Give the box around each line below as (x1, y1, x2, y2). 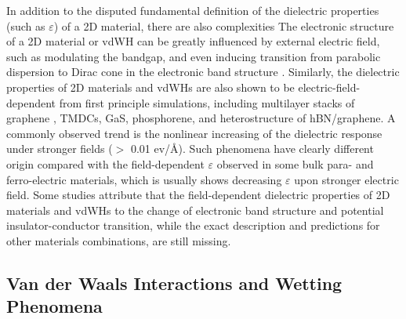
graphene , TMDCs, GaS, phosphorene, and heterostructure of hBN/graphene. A (6, 110, 396, 126)
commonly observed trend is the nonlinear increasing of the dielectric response (6, 125, 382, 141)
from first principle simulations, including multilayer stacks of (59, 94, 355, 111)
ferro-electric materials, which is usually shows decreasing (6, 171, 282, 187)
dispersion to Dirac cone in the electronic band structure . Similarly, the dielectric (6, 63, 400, 80)
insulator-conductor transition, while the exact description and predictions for (6, 217, 380, 234)
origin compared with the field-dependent (6, 155, 205, 172)
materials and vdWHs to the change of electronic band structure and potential (6, 201, 384, 218)
